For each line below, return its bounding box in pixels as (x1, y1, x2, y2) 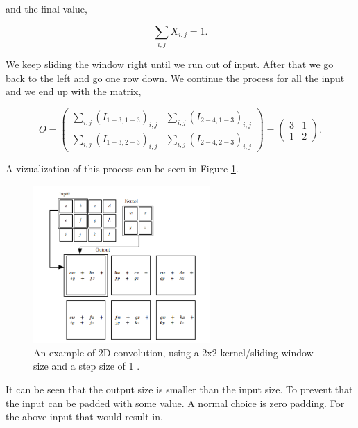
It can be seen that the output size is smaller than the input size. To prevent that (6, 382, 353, 397)
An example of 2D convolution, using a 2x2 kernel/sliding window (33, 345, 314, 359)
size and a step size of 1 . (33, 359, 140, 373)
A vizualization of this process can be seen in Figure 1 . (6, 161, 239, 176)
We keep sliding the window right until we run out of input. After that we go (6, 56, 334, 71)
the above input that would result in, (6, 409, 163, 424)
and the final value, (6, 1, 87, 15)
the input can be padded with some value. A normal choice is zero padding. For (6, 395, 345, 410)
